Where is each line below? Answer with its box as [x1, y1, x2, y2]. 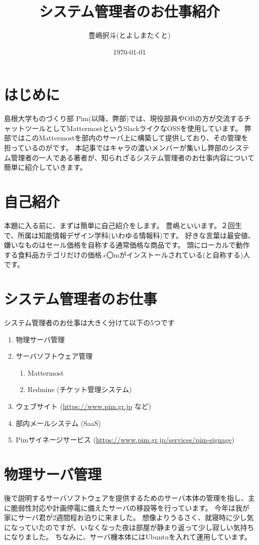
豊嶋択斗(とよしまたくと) [88, 30, 171, 40]
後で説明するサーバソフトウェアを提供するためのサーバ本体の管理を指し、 [4, 492, 248, 503]
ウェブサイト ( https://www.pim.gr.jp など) [15, 401, 151, 411]
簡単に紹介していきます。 [4, 162, 87, 172]
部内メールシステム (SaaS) [15, 417, 101, 428]
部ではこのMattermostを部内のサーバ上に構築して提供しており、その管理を [4, 133, 249, 143]
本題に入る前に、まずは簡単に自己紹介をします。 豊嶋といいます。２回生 [4, 220, 242, 230]
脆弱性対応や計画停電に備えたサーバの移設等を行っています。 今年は [10, 502, 236, 513]
